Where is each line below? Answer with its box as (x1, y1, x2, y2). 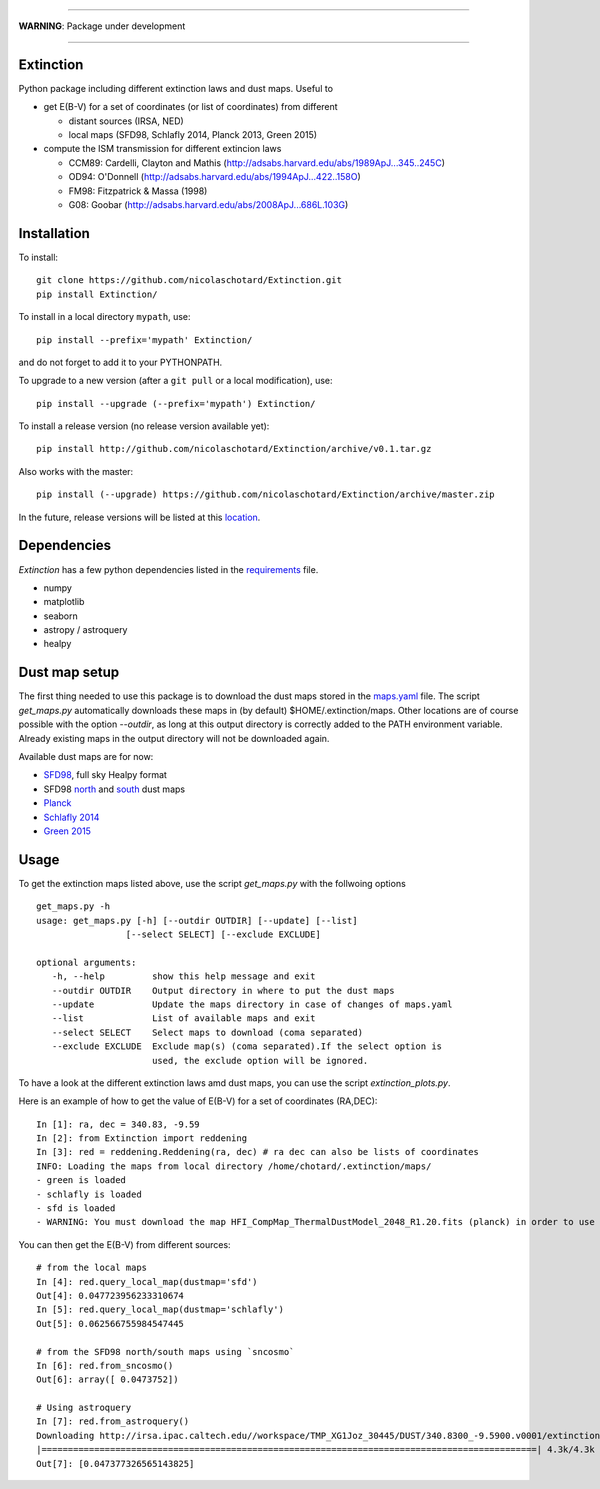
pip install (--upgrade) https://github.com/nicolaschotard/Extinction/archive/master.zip (36, 489, 495, 500)
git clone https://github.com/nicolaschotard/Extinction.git (36, 275, 342, 286)
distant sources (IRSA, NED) (68, 115, 184, 127)
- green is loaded (36, 1175, 127, 1186)
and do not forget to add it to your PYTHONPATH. (18, 356, 223, 368)
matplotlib (43, 596, 85, 608)
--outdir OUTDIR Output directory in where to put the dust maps (51, 985, 395, 996)
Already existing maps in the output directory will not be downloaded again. (18, 732, 330, 744)
